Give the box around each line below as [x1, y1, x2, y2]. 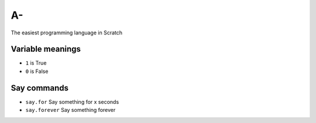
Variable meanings [11, 44, 81, 54]
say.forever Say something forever [25, 107, 116, 114]
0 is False [25, 68, 49, 75]
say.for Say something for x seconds [25, 98, 119, 105]
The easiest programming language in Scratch [11, 29, 123, 36]
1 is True [25, 59, 47, 66]
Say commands [11, 83, 69, 93]
